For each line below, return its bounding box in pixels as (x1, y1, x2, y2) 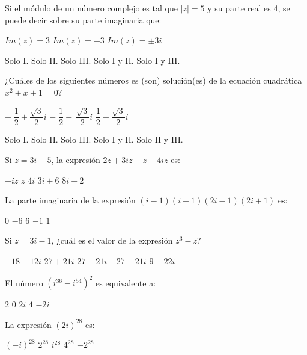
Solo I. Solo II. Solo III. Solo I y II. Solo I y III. (5, 54, 180, 66)
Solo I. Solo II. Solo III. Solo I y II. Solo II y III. (5, 133, 183, 146)
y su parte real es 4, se (207, 2, 290, 14)
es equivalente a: (96, 276, 156, 289)
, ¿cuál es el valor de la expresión (51, 234, 173, 247)
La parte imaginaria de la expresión (5, 194, 136, 206)
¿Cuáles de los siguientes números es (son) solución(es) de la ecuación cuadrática (5, 74, 302, 87)
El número (5, 276, 43, 289)
